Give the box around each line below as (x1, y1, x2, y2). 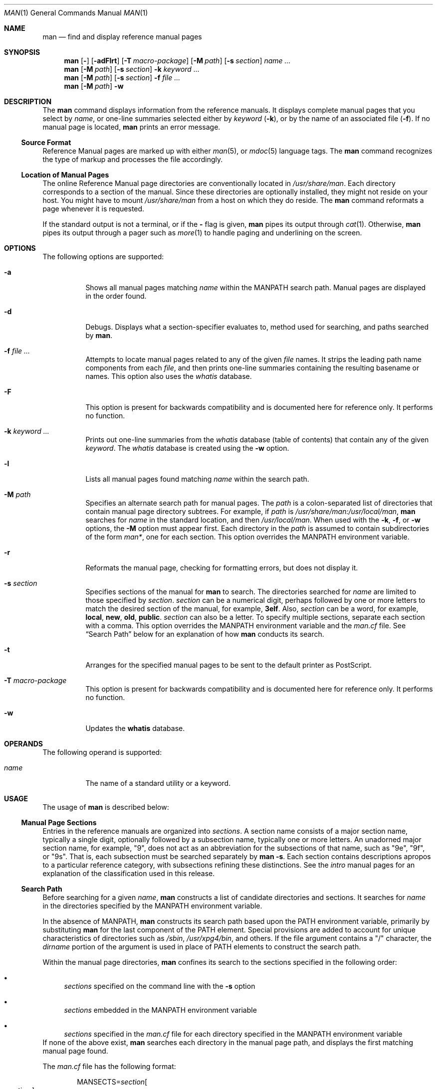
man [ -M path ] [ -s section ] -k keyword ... (64, 65, 200, 73)
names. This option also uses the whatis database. (85, 372, 252, 380)
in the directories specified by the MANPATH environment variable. (42, 902, 262, 910)
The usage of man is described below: (42, 803, 169, 811)
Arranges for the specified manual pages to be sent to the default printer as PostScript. (85, 661, 372, 669)
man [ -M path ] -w (64, 82, 124, 90)
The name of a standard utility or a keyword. (85, 779, 231, 787)
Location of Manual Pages (21, 171, 109, 179)
